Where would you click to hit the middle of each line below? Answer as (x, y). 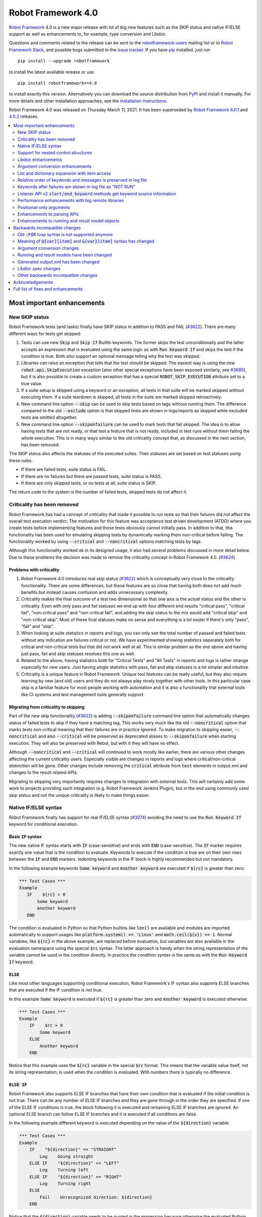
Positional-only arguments (44, 207)
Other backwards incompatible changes (57, 276)
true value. (32, 383)
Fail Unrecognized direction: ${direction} (96, 1197)
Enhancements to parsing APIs (48, 214)
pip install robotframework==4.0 (57, 83)
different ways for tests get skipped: (45, 333)
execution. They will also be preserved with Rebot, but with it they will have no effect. (94, 743)
